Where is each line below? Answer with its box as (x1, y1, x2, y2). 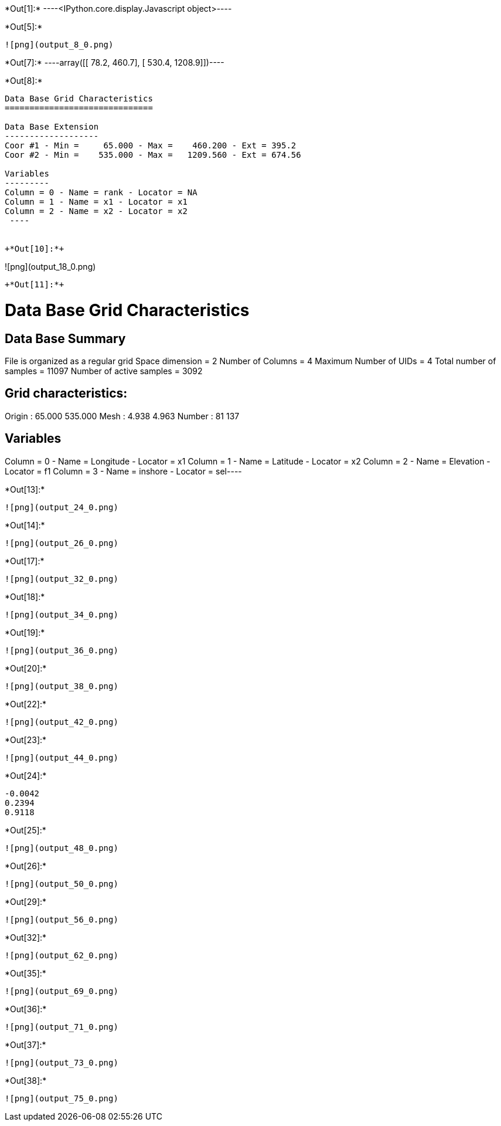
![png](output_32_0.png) (5, 574, 118, 584)
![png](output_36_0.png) (5, 645, 118, 655)
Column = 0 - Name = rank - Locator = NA (5, 188, 197, 197)
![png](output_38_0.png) (5, 681, 118, 691)
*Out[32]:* (5, 932, 47, 942)
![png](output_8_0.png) (5, 40, 114, 49)
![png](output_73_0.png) (5, 1057, 118, 1067)
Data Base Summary (5, 331, 126, 346)
